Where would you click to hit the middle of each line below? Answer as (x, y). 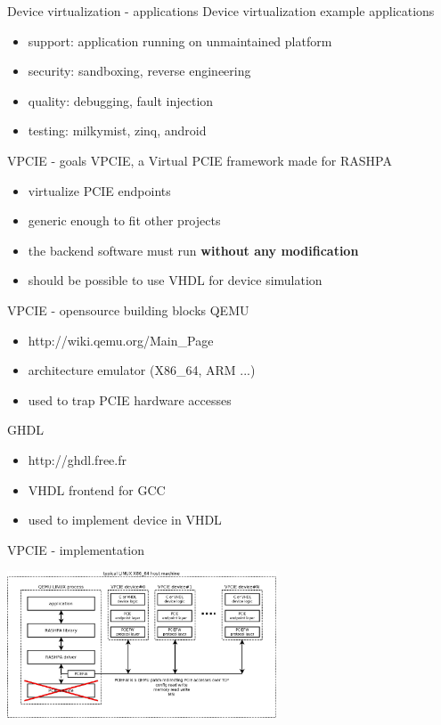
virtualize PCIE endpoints (99, 190)
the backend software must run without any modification (193, 250)
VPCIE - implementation (76, 549)
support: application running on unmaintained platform (180, 41)
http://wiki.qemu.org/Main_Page (121, 340)
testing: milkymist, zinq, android (117, 130)
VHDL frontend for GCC (97, 489)
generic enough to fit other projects (124, 220)
